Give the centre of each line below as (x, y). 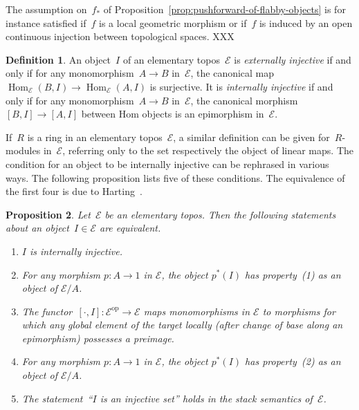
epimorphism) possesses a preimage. (98, 338)
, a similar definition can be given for (251, 137)
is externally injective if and (293, 59)
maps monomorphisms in (197, 311)
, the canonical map (232, 73)
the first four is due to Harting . (74, 191)
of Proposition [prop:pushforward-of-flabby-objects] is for (224, 9)
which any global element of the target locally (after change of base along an (182, 325)
